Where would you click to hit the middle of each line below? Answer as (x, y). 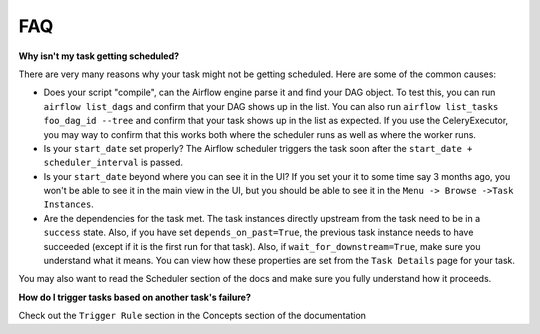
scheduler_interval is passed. (113, 162)
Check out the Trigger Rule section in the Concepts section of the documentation (192, 316)
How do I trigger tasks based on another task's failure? (135, 297)
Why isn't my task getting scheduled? (99, 56)
